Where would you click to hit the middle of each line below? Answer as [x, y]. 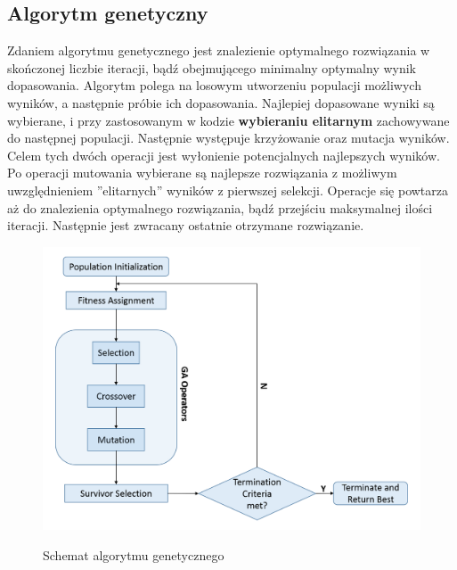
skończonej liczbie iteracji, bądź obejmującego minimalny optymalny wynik [212, 67]
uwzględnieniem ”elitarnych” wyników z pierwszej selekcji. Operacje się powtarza [228, 190]
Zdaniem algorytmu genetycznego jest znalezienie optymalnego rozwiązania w [219, 50]
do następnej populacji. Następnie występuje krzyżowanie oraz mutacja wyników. [228, 138]
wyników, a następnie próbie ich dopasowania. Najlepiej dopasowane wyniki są [221, 102]
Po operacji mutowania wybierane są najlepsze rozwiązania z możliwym [202, 173]
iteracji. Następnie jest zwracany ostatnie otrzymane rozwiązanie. [186, 225]
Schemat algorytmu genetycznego [134, 554]
